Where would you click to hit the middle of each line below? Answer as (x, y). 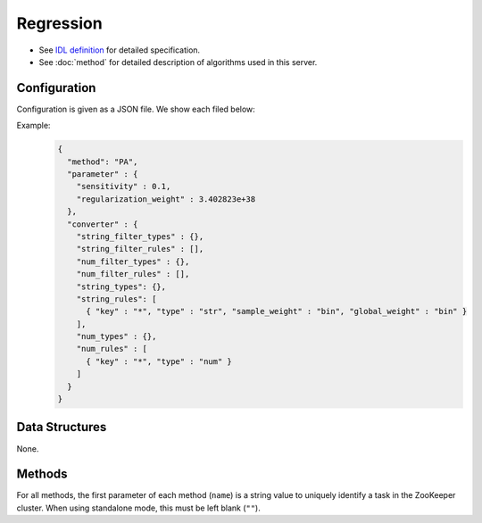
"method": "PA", (103, 162)
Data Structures (62, 427)
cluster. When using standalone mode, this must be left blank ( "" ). (138, 508)
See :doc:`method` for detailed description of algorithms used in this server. (178, 62)
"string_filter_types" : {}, (140, 236)
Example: (33, 126)
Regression (59, 23)
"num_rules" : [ (112, 349)
